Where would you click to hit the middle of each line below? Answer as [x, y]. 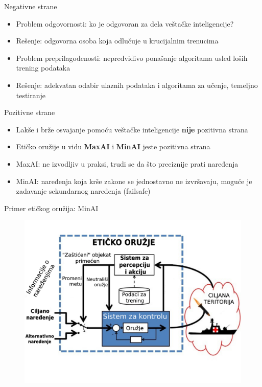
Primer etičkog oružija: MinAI [51, 208]
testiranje [31, 95]
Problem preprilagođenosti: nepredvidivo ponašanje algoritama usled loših [132, 58]
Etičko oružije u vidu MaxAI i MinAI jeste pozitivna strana [113, 146]
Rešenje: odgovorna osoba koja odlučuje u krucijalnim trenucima [117, 41]
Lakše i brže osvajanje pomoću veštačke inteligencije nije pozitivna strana [132, 129]
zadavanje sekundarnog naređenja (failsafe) [83, 191]
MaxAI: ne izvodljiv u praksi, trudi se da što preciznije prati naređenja [127, 163]
